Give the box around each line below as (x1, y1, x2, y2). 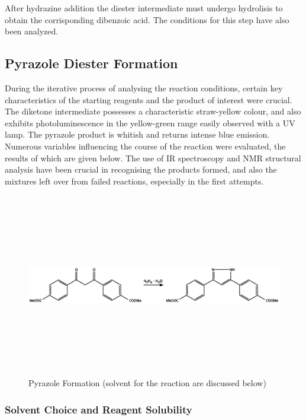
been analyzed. (5, 25, 59, 37)
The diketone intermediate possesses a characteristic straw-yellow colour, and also (5, 105, 301, 117)
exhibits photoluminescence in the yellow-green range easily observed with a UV (5, 116, 295, 129)
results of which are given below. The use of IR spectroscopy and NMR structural (5, 151, 301, 164)
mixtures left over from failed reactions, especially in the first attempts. (5, 174, 264, 187)
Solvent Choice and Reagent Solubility (5, 402, 192, 416)
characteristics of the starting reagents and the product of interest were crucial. (5, 93, 292, 106)
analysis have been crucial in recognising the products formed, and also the (5, 163, 277, 176)
